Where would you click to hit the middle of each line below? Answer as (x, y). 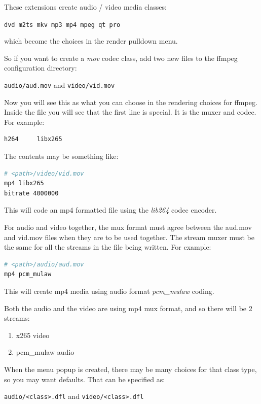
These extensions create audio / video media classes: (85, 7)
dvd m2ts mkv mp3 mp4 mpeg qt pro (62, 25)
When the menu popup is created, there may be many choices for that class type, (130, 369)
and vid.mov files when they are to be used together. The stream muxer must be (129, 237)
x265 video (33, 335)
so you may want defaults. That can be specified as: (85, 379)
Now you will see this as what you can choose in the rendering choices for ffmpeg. (131, 102)
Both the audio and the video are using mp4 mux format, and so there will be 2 (128, 308)
